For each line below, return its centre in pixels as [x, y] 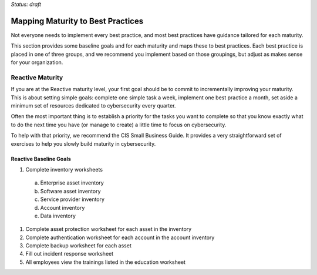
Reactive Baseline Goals [41, 159]
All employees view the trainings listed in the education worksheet [106, 262]
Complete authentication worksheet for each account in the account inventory [120, 237]
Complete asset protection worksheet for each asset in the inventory [109, 229]
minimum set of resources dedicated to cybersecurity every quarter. [93, 105]
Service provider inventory [72, 199]
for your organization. [37, 62]
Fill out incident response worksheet [70, 254]
